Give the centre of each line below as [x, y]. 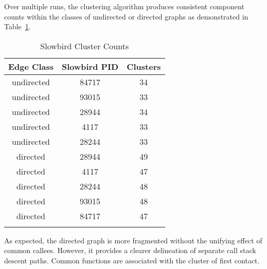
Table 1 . [17, 26]
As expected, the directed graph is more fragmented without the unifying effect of [133, 240]
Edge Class [31, 66]
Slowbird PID [90, 66]
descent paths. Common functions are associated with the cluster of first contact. [132, 260]
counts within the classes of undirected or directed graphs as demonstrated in [126, 16]
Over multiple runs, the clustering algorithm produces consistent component [124, 6]
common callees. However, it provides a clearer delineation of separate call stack [130, 250]
